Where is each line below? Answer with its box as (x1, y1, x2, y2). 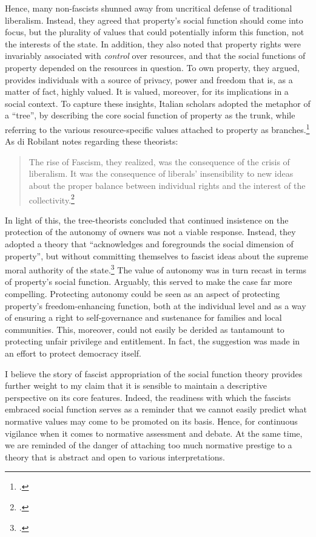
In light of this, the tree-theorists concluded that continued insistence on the (5, 213, 289, 226)
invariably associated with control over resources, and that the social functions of (5, 49, 306, 62)
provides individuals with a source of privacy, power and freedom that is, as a (5, 73, 293, 86)
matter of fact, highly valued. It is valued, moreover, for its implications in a (5, 85, 289, 98)
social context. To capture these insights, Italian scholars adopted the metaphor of (5, 97, 311, 109)
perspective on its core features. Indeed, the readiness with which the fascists (5, 391, 291, 403)
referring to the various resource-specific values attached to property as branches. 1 (5, 121, 310, 135)
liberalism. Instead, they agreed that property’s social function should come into (5, 13, 303, 26)
